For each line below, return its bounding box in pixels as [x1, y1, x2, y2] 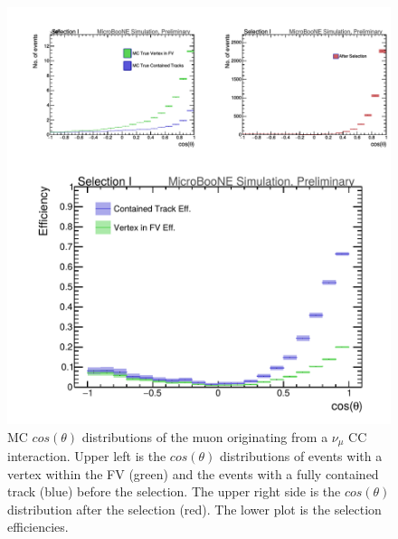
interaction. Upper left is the [7, 446, 166, 465]
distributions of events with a [219, 446, 383, 465]
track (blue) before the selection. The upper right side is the [7, 482, 341, 501]
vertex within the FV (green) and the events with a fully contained [7, 464, 379, 483]
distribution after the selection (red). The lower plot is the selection [7, 499, 382, 518]
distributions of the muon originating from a [81, 427, 328, 446]
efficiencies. [7, 517, 69, 536]
